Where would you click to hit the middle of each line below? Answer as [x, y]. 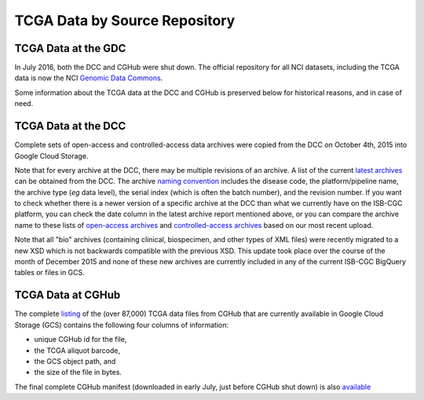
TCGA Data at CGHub [68, 295]
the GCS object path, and [75, 361]
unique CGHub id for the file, [80, 339]
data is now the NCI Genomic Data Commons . [89, 78]
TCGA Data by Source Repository [125, 20]
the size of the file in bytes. [78, 372]
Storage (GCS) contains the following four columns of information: [122, 325]
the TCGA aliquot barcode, [77, 350]
